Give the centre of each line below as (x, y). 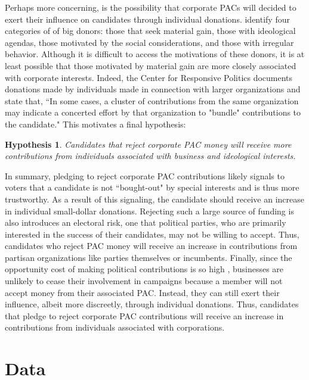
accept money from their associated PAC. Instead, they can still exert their (142, 292)
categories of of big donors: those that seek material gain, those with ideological (150, 31)
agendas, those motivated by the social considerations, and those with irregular (149, 42)
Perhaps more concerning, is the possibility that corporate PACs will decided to (151, 7)
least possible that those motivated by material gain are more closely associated (151, 65)
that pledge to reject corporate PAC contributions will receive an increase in (144, 315)
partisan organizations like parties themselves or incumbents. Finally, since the (149, 257)
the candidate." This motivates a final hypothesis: (95, 124)
